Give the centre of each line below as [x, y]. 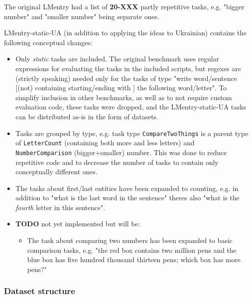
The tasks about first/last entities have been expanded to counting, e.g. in [127, 188]
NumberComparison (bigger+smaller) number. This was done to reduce [121, 152]
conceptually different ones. [56, 172]
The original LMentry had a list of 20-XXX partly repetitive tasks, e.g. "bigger [124, 6]
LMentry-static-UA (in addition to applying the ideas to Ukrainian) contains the [125, 33]
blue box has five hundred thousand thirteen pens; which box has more [134, 259]
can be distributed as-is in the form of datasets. [87, 116]
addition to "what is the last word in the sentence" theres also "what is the [127, 198]
